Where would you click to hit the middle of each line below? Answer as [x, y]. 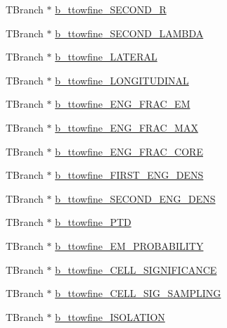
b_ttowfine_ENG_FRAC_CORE [129, 151]
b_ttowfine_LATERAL [106, 57]
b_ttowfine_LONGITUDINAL [122, 80]
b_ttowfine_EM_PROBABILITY [129, 245]
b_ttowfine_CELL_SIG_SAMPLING [138, 293]
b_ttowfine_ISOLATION [110, 316]
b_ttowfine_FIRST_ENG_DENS [129, 175]
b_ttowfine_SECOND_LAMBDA [129, 33]
